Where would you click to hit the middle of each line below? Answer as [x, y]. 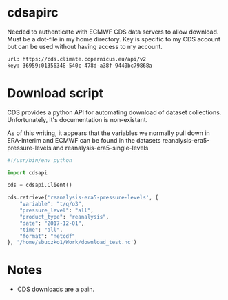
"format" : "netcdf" [48, 236]
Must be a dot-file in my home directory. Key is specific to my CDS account [114, 39]
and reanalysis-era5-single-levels [101, 148]
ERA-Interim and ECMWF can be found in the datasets [84, 140]
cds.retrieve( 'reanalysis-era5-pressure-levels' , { [83, 198]
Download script [55, 93]
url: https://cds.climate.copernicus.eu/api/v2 [77, 59]
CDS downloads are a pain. [56, 289]
